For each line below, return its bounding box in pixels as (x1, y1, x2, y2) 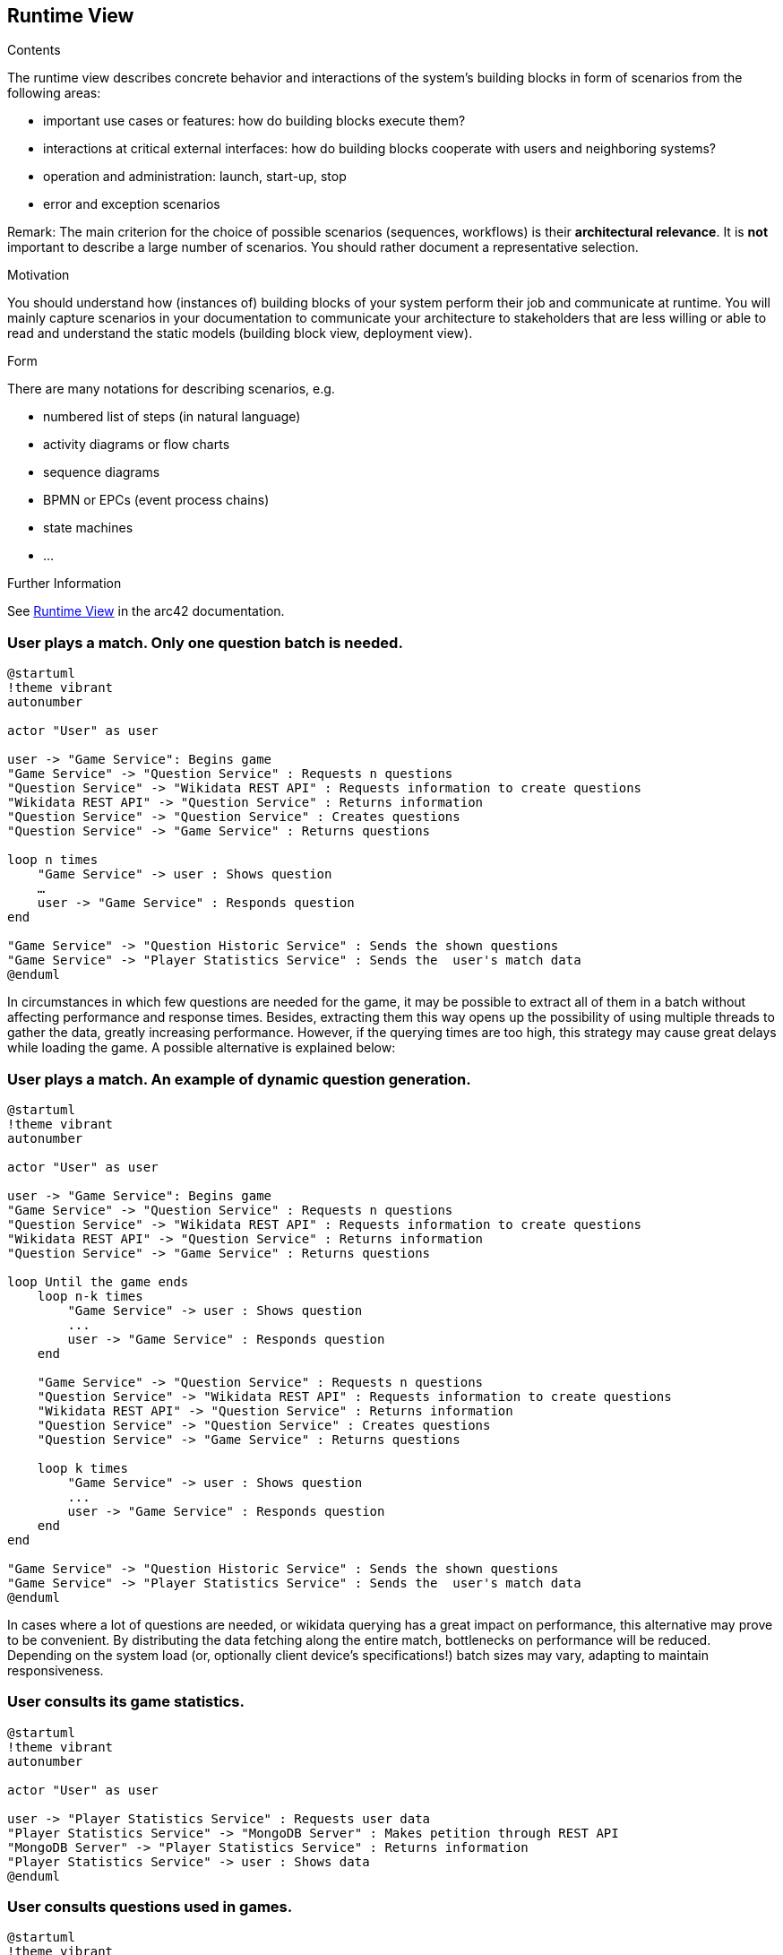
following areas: (7, 85, 101, 101)
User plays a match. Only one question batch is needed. (7, 633, 403, 652)
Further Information (7, 575, 122, 592)
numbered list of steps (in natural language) (43, 409, 301, 425)
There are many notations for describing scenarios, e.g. (7, 381, 335, 397)
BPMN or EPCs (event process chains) (43, 492, 270, 508)
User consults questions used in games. (7, 1898, 293, 1916)
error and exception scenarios (43, 196, 220, 212)
